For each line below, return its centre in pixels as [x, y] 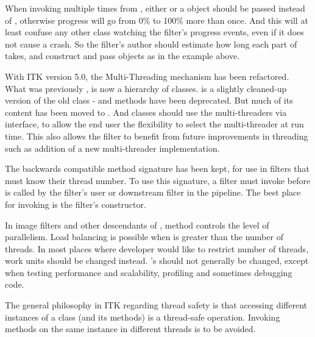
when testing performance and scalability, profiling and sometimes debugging [149, 272]
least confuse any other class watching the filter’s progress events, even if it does [154, 32]
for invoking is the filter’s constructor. [76, 204]
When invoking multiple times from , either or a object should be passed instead [155, 8]
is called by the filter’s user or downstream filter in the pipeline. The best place [153, 192]
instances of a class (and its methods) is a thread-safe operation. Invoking [143, 317]
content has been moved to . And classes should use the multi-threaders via [146, 112]
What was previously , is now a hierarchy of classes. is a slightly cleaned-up [146, 88]
